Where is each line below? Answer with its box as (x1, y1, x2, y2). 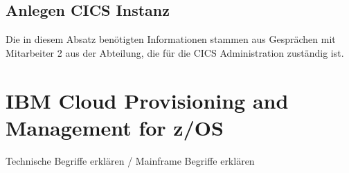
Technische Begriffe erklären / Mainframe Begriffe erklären (6, 153, 255, 167)
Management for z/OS (6, 113, 224, 141)
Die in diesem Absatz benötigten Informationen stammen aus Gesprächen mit (6, 32, 336, 46)
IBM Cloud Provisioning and (6, 86, 289, 114)
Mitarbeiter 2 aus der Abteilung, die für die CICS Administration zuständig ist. (6, 45, 344, 60)
